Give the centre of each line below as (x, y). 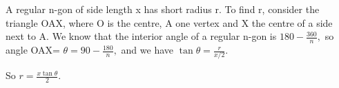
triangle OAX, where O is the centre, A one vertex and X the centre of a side (169, 22)
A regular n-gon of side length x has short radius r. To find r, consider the (163, 9)
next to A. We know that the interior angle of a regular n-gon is (141, 36)
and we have (147, 50)
